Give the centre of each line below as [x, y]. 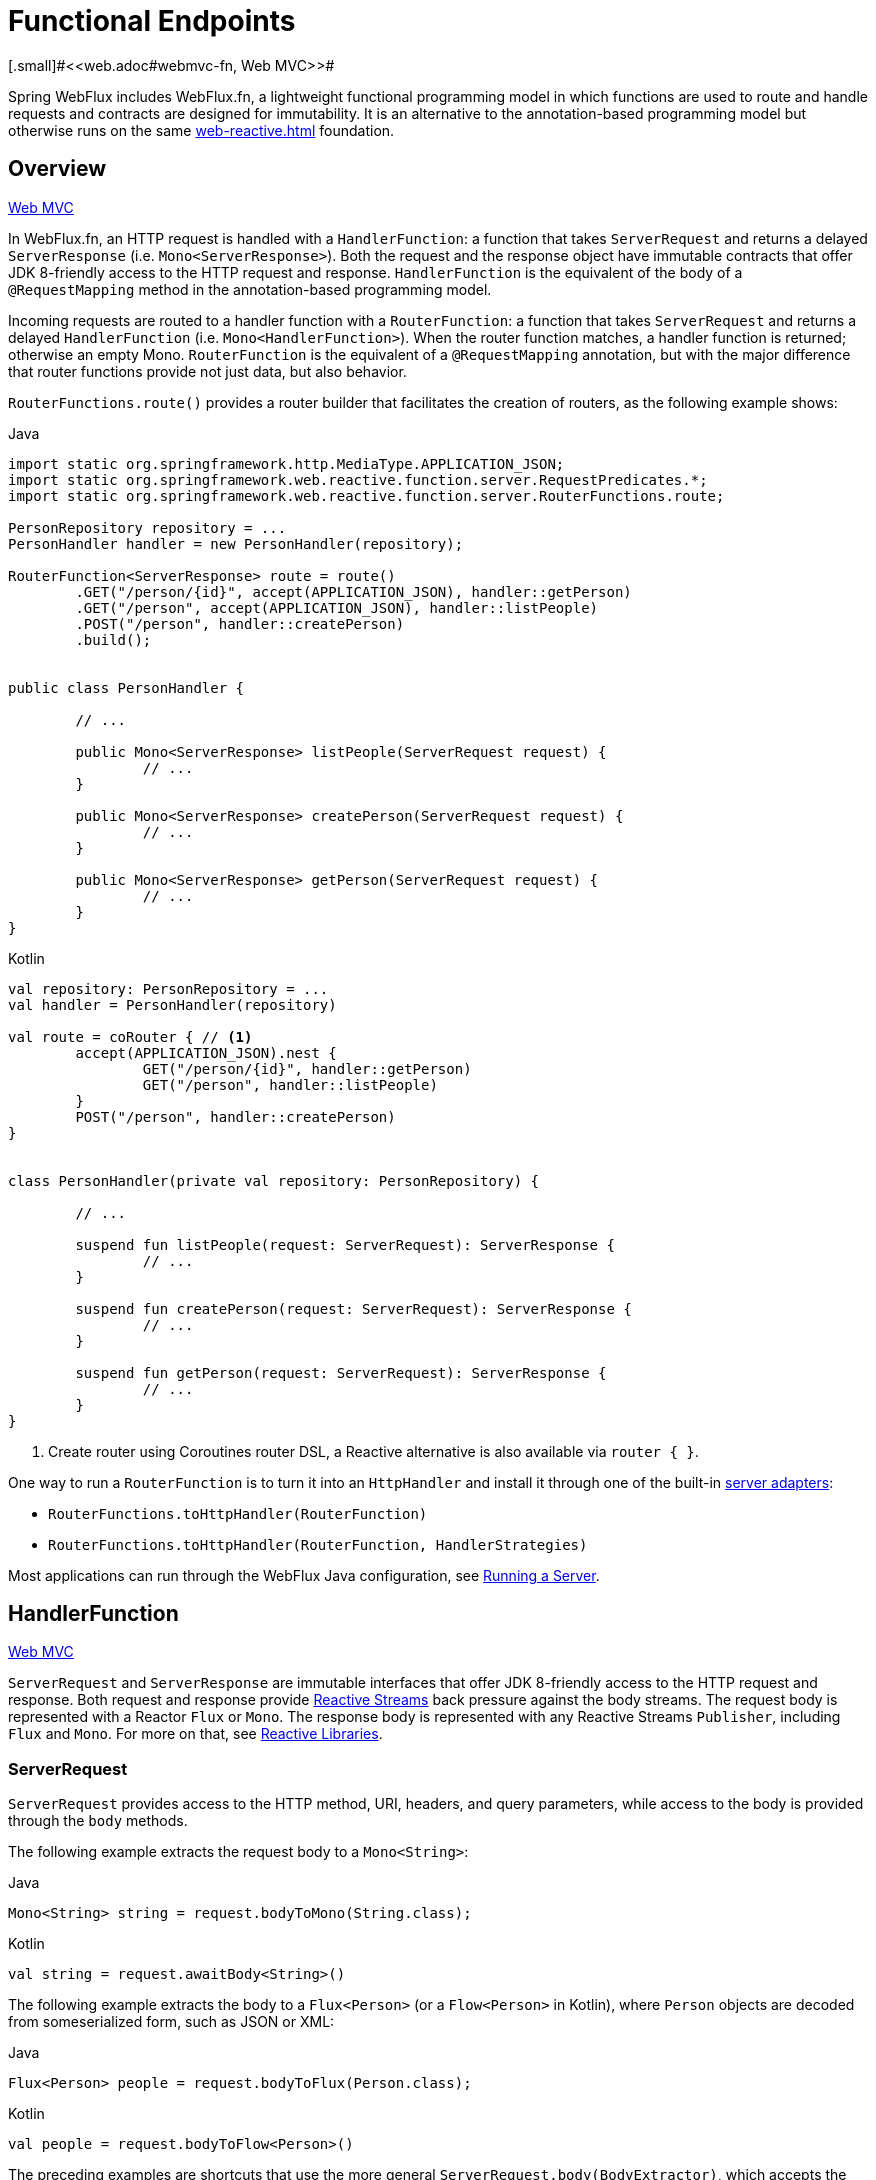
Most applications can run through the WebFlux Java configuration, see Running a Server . [304, 1575]
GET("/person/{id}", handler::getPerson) [307, 1068]
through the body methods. [98, 1821]
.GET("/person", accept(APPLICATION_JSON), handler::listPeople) [337, 607]
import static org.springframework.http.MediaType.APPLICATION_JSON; [286, 463]
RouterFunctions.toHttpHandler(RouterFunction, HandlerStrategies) [318, 1544]
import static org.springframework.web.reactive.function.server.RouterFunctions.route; [366, 495]
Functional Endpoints [152, 21]
